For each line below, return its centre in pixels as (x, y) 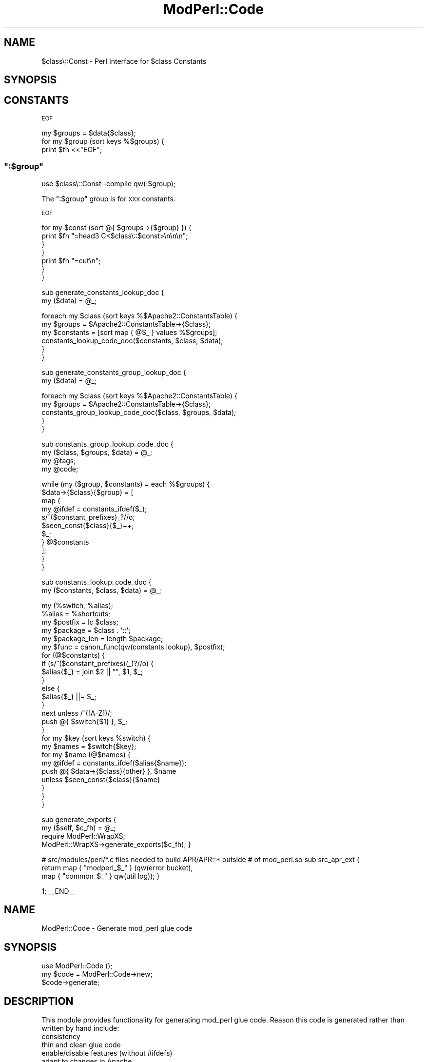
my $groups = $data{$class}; (89, 133)
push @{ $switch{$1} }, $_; (85, 721)
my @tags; (59, 460)
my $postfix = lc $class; (80, 622)
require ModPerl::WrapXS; (83, 836)
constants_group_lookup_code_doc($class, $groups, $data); (139, 412)
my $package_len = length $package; (102, 638)
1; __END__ (58, 891)
